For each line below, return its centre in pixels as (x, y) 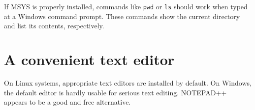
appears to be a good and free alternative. (67, 102)
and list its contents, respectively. (54, 26)
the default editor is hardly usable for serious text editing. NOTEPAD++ (115, 92)
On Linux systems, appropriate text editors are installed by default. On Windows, (128, 82)
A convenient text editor (89, 59)
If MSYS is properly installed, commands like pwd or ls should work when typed (126, 6)
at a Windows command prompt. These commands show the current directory (122, 16)
